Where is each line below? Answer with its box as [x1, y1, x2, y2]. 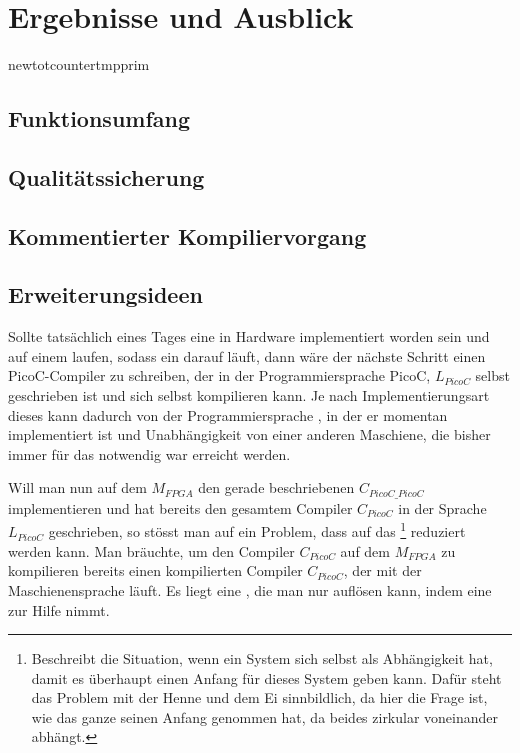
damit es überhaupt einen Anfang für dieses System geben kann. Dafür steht [31, 667, 502, 688]
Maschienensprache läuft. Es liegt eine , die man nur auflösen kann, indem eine [8, 579, 492, 600]
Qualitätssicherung [8, 161, 205, 192]
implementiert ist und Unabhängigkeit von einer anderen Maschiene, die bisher [8, 424, 491, 445]
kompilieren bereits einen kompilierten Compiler [8, 560, 303, 581]
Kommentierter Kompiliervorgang [8, 220, 367, 251]
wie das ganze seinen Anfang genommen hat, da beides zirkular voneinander [31, 706, 499, 727]
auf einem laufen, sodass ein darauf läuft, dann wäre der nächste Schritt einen [8, 345, 486, 366]
